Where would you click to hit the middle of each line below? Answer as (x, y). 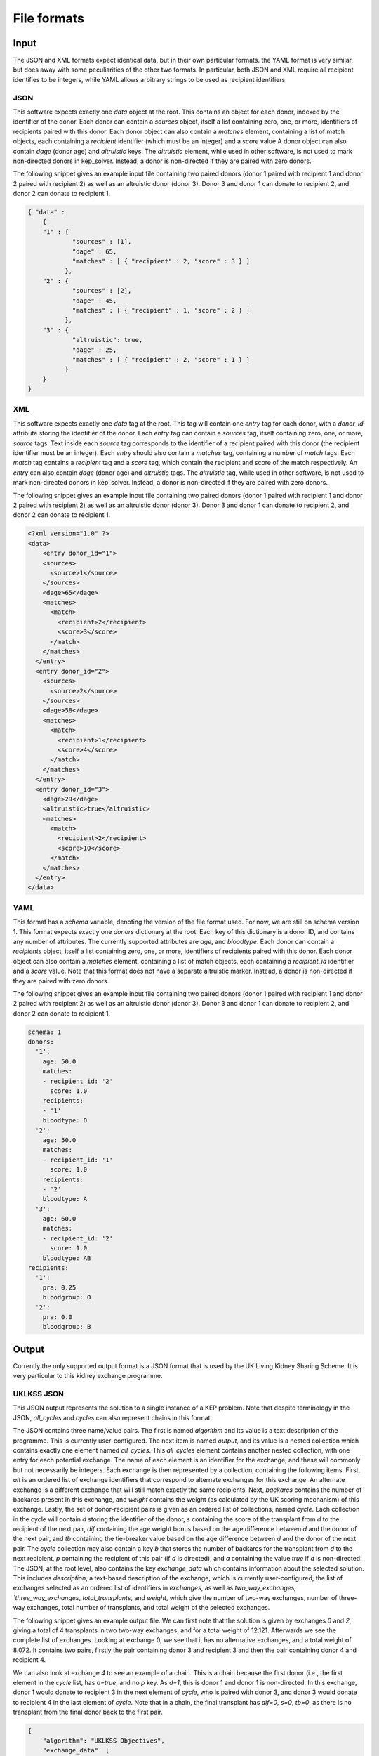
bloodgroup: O (67, 1297)
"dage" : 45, (94, 301)
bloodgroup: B (67, 1327)
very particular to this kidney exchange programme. (88, 1376)
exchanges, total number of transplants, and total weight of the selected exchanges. (148, 1608)
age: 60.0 (59, 1219)
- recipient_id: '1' (78, 1160)
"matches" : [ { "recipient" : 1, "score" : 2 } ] (161, 310)
